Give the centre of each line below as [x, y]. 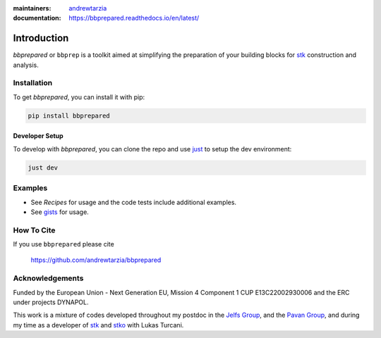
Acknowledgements [48, 278]
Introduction [41, 38]
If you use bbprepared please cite [64, 244]
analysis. [26, 65]
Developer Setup [38, 136]
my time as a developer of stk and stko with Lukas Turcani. [98, 325]
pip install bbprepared [69, 115]
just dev [43, 168]
